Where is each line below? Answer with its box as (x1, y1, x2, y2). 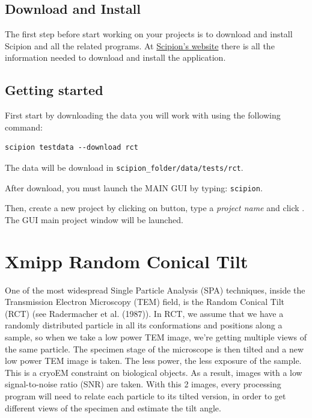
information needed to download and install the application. (5, 51, 226, 64)
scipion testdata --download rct (5, 143, 138, 152)
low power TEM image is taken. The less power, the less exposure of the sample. (5, 354, 302, 367)
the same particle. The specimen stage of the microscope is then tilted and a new (5, 342, 304, 355)
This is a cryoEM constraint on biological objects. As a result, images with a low (5, 366, 302, 378)
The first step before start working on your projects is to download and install (5, 28, 293, 40)
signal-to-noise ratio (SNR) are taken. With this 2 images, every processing (5, 378, 281, 390)
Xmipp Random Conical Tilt (5, 248, 248, 273)
